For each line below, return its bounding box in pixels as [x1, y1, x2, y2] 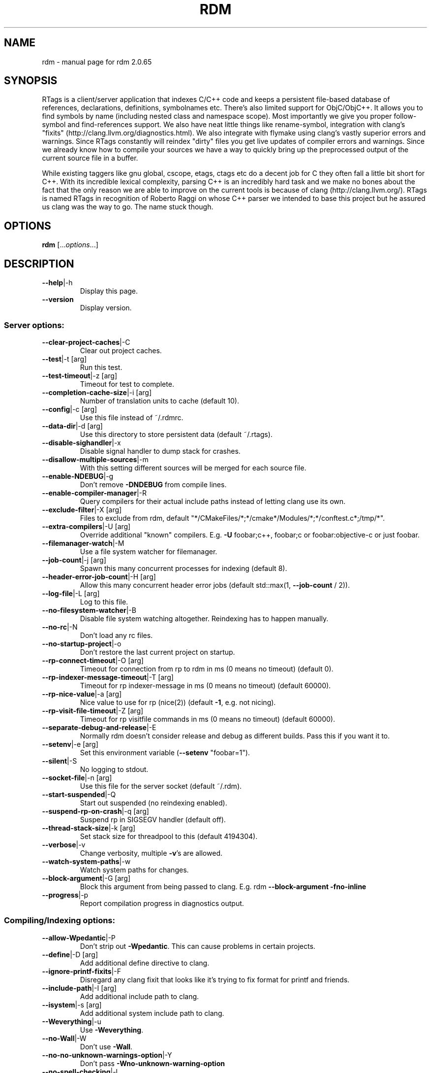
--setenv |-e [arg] [42, 739, 98, 748]
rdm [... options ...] [42, 240, 98, 249]
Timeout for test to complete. [80, 379, 174, 388]
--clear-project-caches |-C [42, 337, 130, 346]
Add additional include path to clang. [80, 992, 199, 1001]
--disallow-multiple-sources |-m [42, 455, 149, 464]
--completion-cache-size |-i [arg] [42, 388, 152, 397]
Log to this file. [80, 597, 128, 606]
